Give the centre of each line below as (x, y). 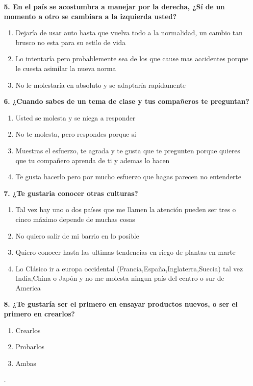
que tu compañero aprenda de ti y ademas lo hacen (92, 160)
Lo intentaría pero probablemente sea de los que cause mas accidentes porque (132, 59)
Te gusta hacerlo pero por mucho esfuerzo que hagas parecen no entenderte (128, 177)
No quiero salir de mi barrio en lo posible (77, 235)
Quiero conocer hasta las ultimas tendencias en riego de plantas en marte (126, 252)
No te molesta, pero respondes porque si (76, 134)
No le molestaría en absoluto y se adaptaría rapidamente (101, 84)
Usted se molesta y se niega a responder (76, 117)
